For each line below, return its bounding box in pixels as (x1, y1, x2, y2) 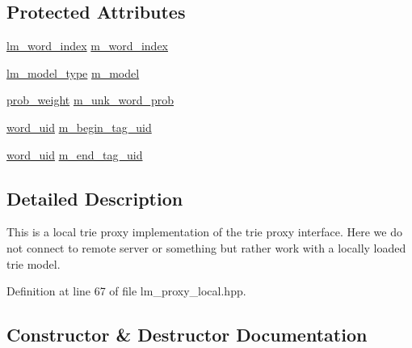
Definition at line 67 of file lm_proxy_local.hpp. (6, 282, 246, 299)
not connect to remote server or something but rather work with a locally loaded (6, 239, 406, 256)
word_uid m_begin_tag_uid (6, 118, 152, 135)
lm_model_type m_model (6, 64, 140, 81)
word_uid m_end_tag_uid (6, 146, 143, 163)
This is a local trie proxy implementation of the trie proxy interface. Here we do (6, 223, 402, 240)
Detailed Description (6, 185, 183, 210)
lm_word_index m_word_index (6, 37, 169, 54)
